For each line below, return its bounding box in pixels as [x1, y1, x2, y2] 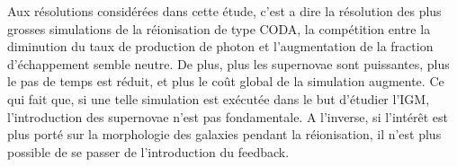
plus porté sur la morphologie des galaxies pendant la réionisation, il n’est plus [7, 125, 442, 144]
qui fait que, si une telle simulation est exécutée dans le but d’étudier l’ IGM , [7, 89, 430, 108]
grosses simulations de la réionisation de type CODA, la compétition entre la [7, 19, 431, 38]
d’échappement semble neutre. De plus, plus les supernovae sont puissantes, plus [7, 54, 450, 73]
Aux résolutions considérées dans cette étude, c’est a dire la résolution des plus [7, 2, 442, 20]
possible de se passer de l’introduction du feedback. [7, 142, 290, 161]
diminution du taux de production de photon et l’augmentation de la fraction [7, 37, 434, 56]
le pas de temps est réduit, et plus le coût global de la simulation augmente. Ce [7, 72, 444, 91]
